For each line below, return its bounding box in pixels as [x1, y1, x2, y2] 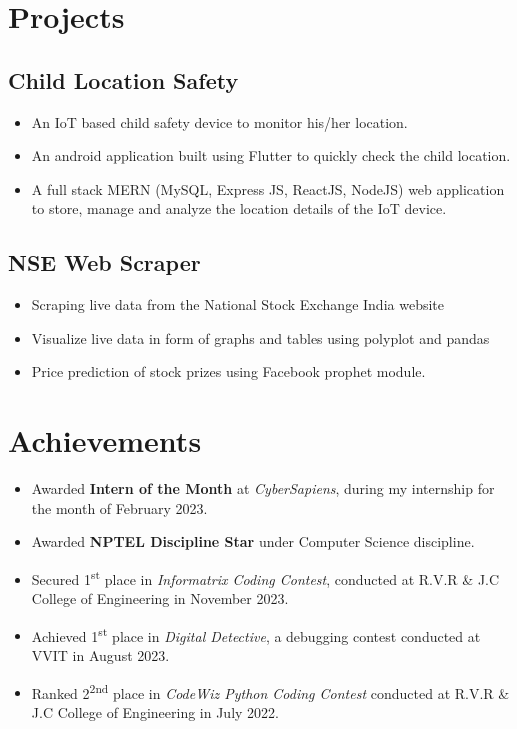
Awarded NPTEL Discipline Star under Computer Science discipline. [31, 531, 475, 552]
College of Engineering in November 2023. [31, 588, 289, 609]
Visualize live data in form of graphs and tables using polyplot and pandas [31, 327, 490, 348]
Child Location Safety [8, 64, 239, 95]
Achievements [8, 420, 202, 461]
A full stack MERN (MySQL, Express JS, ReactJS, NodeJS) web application [31, 178, 505, 199]
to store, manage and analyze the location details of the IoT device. [31, 198, 447, 219]
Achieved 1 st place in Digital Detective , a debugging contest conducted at [31, 622, 481, 646]
